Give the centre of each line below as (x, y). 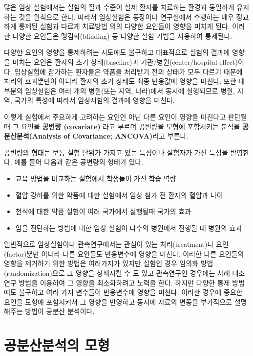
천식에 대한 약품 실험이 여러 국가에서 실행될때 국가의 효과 (103, 211)
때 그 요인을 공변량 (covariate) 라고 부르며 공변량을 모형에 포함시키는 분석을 (122, 126)
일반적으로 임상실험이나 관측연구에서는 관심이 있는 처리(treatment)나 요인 (116, 244)
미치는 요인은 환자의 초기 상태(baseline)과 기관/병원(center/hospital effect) (125, 61)
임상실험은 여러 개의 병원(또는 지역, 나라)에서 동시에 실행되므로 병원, (130, 90)
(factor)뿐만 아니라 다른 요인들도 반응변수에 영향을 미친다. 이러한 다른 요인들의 (124, 253)
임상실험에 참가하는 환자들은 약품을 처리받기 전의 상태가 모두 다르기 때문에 (128, 71)
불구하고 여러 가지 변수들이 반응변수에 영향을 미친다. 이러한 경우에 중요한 (131, 292)
